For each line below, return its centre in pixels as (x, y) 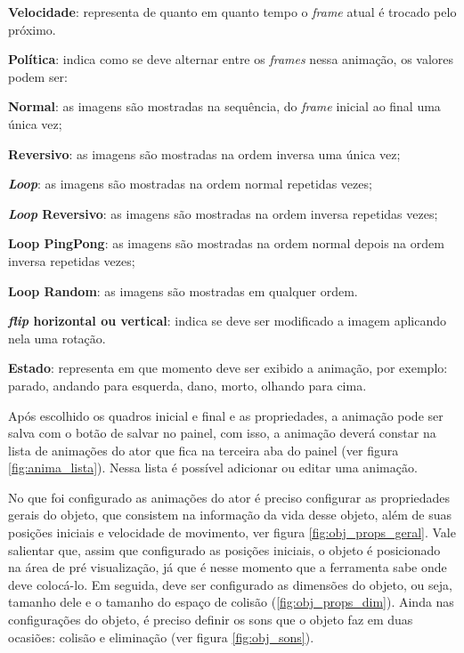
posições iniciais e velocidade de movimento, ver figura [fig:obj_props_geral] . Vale (232, 532)
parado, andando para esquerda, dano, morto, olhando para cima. (187, 385)
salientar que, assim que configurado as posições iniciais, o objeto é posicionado (224, 549)
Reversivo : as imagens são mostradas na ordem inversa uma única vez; (204, 153)
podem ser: (38, 76)
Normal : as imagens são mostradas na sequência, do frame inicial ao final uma (224, 106)
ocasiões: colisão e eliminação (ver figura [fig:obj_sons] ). (161, 637)
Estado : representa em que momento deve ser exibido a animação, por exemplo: (228, 368)
